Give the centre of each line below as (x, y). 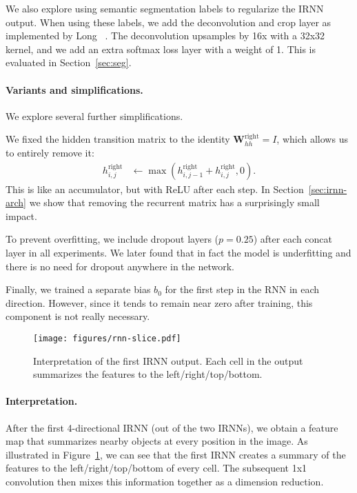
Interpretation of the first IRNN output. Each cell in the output (168, 360)
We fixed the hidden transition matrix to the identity (118, 139)
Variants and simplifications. (74, 89)
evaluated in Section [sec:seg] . (69, 62)
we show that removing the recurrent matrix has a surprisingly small (174, 202)
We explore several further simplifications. (94, 115)
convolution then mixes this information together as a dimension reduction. (165, 481)
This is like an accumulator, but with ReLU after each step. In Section (155, 189)
